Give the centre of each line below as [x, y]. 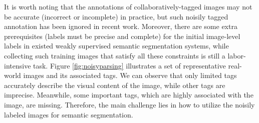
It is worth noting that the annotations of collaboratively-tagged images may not [128, 6]
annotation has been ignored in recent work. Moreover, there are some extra [121, 26]
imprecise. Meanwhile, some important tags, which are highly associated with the [129, 95]
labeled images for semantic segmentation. [69, 114]
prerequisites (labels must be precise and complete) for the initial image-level [122, 36]
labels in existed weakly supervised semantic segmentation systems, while [116, 46]
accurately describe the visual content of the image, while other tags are [115, 85]
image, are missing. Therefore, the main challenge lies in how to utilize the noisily [129, 104]
